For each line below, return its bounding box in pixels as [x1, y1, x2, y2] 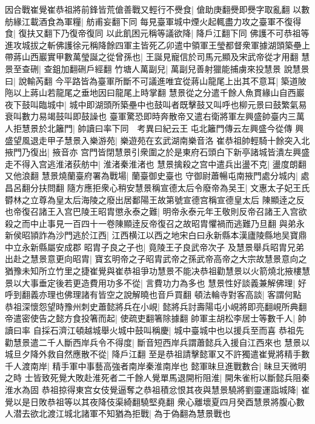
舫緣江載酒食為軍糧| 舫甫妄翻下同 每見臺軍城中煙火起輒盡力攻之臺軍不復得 [5, 15, 302, 27]
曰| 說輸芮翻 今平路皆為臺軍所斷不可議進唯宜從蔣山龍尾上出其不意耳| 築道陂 [5, 74, 307, 87]
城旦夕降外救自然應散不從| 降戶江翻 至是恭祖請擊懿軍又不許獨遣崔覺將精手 [5, 348, 302, 360]
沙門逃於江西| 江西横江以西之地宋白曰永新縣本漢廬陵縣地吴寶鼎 [55, 229, 307, 241]
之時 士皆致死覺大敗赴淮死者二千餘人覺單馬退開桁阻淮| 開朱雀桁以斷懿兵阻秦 [5, 371, 310, 384]
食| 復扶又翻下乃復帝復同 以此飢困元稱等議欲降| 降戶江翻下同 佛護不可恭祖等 [5, 27, 310, 39]
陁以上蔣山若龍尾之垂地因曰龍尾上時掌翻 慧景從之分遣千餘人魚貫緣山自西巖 [5, 86, 305, 99]
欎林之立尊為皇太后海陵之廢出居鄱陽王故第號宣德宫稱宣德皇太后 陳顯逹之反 [5, 193, 305, 206]
